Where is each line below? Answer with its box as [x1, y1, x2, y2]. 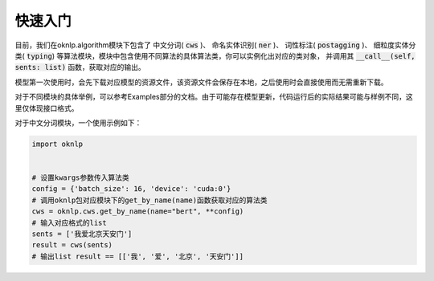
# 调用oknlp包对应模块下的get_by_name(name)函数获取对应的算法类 [31, 195, 268, 205]
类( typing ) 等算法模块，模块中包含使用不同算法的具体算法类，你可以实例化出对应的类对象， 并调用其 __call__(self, [14, 51, 416, 60]
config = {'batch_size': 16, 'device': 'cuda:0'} [31, 185, 231, 193]
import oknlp [31, 139, 84, 149]
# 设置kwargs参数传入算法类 [31, 173, 130, 182]
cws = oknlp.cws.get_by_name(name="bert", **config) [31, 207, 244, 216]
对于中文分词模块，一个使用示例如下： [14, 117, 142, 128]
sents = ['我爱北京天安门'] [31, 230, 133, 238]
